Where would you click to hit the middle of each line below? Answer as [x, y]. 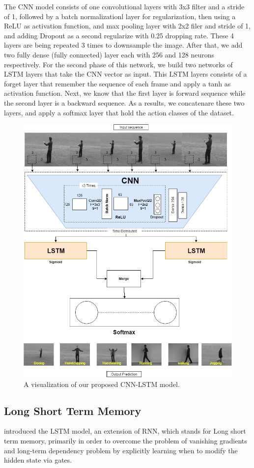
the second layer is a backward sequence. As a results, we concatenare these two [124, 102]
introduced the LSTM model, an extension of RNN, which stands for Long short [125, 431]
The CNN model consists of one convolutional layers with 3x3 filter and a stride [124, 6]
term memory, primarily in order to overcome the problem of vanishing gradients [126, 440]
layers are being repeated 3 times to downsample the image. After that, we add [123, 45]
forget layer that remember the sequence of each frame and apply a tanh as [117, 83]
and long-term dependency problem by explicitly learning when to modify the [121, 450]
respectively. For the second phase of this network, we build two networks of [118, 64]
